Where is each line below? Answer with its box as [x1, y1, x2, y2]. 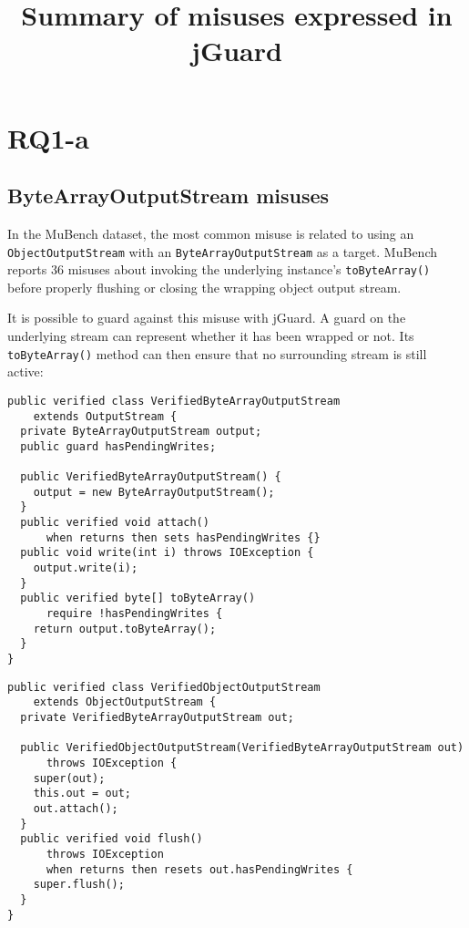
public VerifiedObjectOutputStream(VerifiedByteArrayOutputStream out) [20, 741, 464, 755]
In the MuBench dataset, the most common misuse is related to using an [7, 223, 414, 242]
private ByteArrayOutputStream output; [20, 425, 262, 438]
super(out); [33, 771, 106, 785]
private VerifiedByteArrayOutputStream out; [20, 711, 294, 725]
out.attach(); [33, 801, 118, 815]
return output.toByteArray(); [33, 622, 217, 635]
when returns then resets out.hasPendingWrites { [46, 862, 353, 876]
